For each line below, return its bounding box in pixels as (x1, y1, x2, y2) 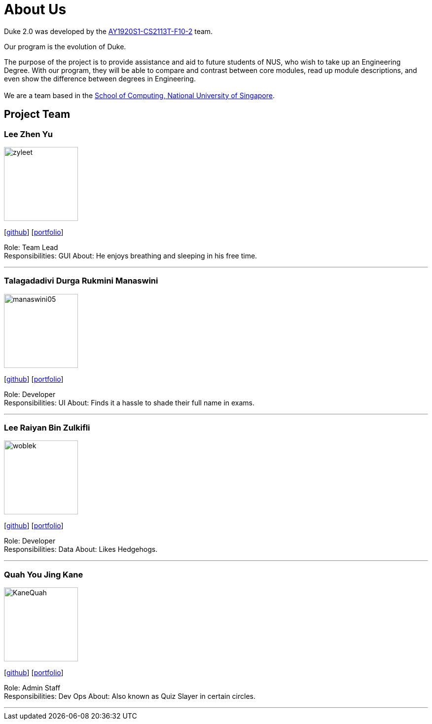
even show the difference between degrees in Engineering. (4, 74, 196, 83)
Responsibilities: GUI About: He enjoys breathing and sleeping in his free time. (4, 251, 257, 260)
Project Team (4, 108, 71, 121)
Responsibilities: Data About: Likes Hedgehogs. (4, 545, 158, 554)
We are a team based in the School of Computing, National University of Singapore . (4, 91, 275, 100)
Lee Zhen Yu (4, 129, 53, 139)
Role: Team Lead (4, 243, 58, 252)
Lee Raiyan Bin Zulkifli (4, 423, 90, 433)
